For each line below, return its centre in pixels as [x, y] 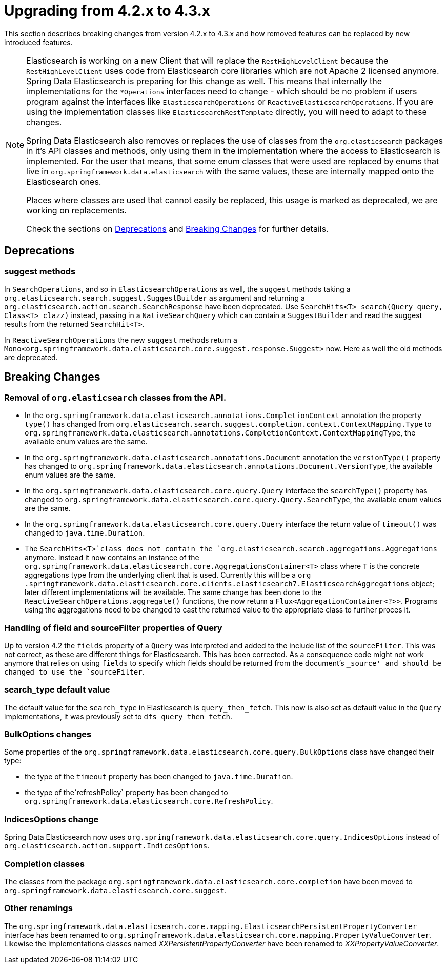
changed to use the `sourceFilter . [74, 671]
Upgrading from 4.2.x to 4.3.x [107, 11]
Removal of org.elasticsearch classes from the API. [115, 397]
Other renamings [38, 908]
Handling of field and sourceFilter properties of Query [113, 628]
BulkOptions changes [48, 734]
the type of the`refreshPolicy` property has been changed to [126, 793]
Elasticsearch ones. [64, 181]
